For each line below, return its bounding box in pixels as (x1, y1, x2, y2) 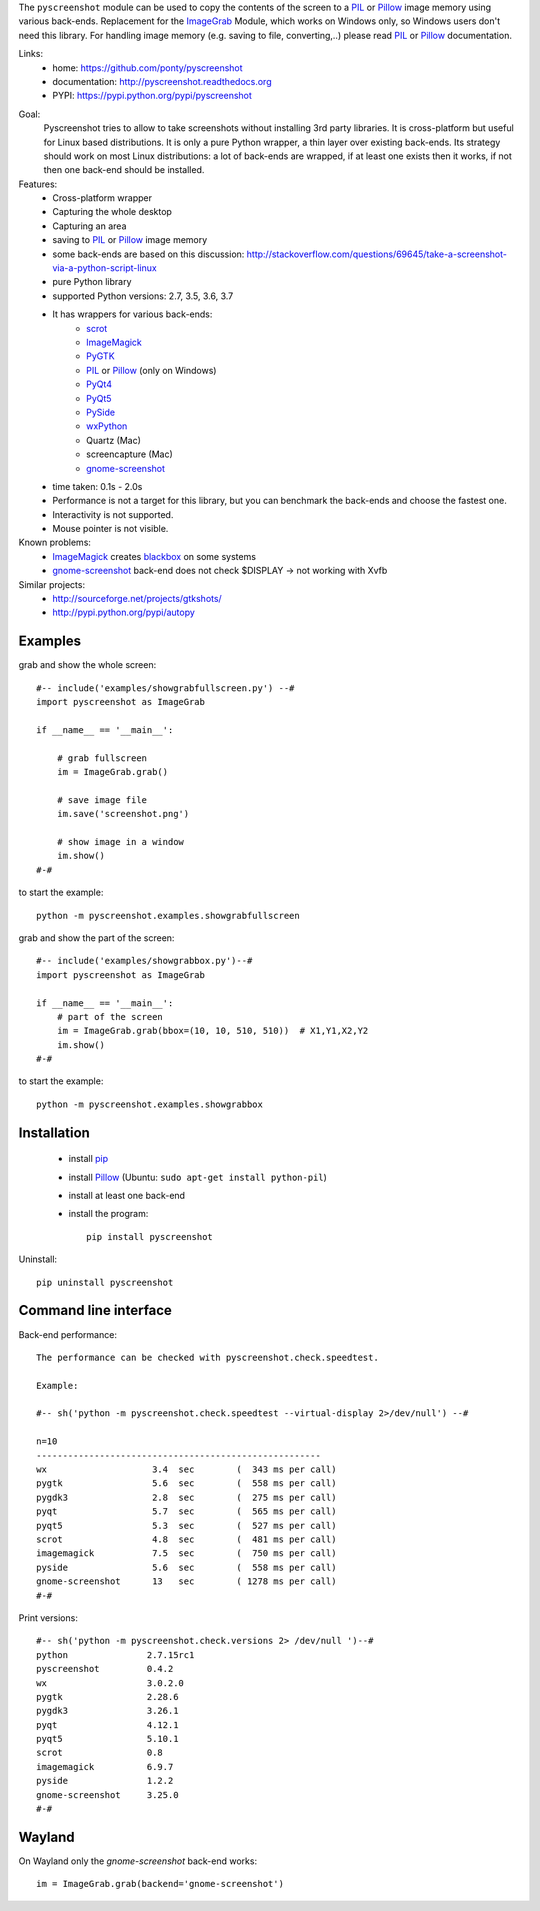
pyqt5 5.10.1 (36, 1733, 179, 1745)
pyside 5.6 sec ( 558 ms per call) (36, 1561, 337, 1573)
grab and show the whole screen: (18, 659, 157, 671)
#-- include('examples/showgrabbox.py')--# (36, 955, 253, 967)
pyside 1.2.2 (36, 1775, 174, 1787)
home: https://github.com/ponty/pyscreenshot (52, 61, 244, 74)
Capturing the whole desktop (52, 206, 172, 218)
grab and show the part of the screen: (18, 931, 175, 944)
